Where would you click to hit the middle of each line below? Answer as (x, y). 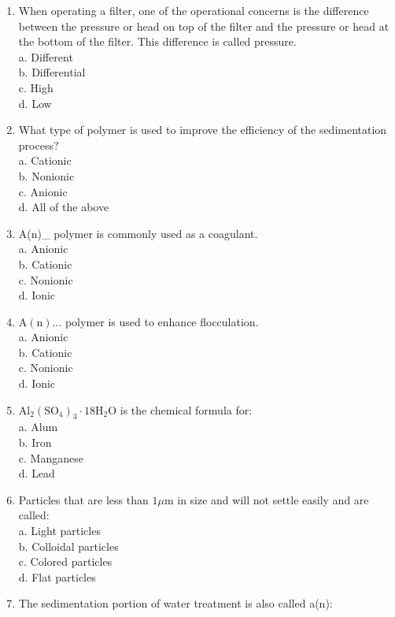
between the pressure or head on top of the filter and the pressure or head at (204, 26)
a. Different (46, 56)
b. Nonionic (46, 175)
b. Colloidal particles (68, 546)
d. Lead (37, 473)
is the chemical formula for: (186, 409)
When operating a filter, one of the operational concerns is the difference (194, 10)
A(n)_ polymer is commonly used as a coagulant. (138, 233)
